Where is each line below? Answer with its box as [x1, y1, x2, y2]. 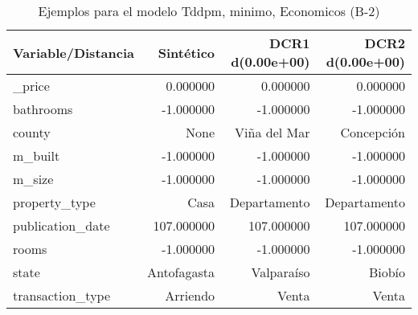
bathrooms [13, 100, 73, 118]
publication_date [13, 216, 110, 235]
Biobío [368, 263, 405, 281]
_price [13, 76, 50, 95]
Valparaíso [251, 263, 310, 281]
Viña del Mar [235, 123, 310, 141]
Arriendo [165, 286, 215, 305]
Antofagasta [146, 263, 215, 281]
